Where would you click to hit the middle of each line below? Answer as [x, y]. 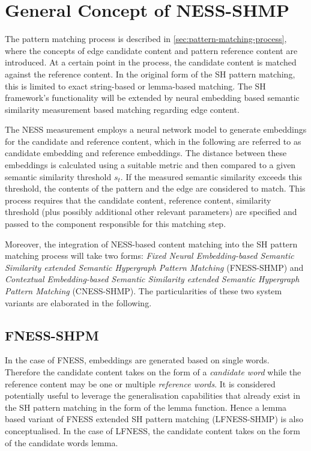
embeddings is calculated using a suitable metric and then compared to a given [150, 165]
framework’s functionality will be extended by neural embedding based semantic [152, 98]
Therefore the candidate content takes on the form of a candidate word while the [153, 371]
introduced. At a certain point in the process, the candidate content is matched [151, 62]
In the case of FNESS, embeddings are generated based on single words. [137, 360]
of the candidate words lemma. [62, 442]
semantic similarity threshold [58, 176]
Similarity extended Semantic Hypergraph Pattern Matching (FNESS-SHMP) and [154, 267]
